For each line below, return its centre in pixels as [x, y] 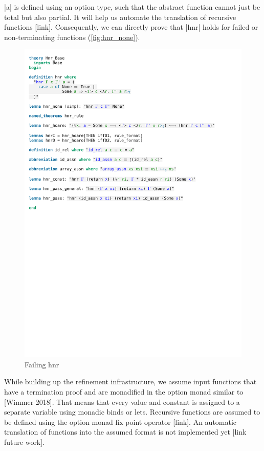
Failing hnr [42, 364]
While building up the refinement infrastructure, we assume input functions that [130, 381]
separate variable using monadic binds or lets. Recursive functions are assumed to [132, 412]
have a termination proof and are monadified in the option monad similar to [124, 392]
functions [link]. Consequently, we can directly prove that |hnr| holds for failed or [131, 27]
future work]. [25, 442]
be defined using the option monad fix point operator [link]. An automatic [120, 421]
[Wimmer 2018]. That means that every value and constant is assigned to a [122, 401]
